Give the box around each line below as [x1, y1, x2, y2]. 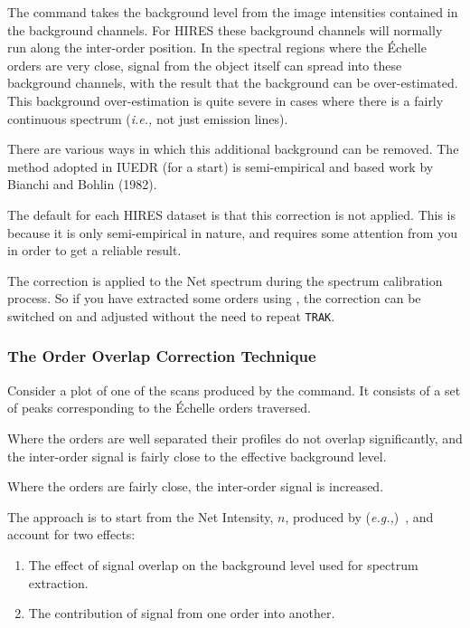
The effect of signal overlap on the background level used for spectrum [28, 555, 418, 574]
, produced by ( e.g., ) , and [285, 507, 434, 526]
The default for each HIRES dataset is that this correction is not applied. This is [7, 205, 456, 224]
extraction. [28, 573, 89, 592]
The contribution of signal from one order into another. [28, 604, 335, 623]
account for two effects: [7, 525, 136, 544]
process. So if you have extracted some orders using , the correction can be [7, 289, 421, 308]
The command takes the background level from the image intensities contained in [7, 3, 458, 21]
